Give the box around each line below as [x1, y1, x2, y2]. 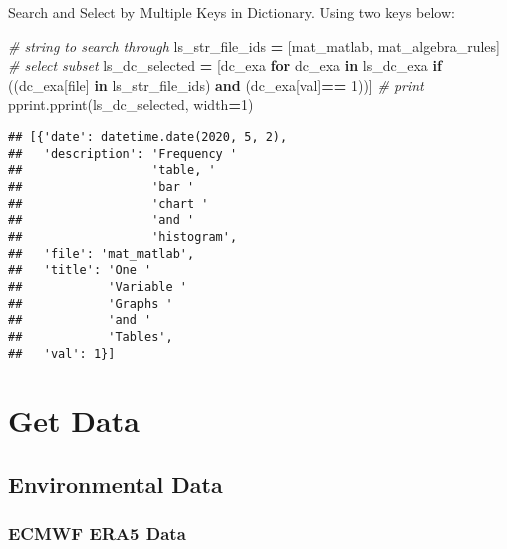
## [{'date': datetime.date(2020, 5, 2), [8, 129, 288, 144]
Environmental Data [8, 468, 223, 499]
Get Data [8, 400, 140, 441]
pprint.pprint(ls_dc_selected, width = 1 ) [8, 94, 254, 115]
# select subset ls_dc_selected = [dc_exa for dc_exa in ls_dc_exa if [8, 55, 442, 76]
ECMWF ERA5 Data [8, 521, 186, 546]
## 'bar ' [8, 179, 195, 194]
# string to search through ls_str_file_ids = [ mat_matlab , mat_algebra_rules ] [8, 35, 500, 56]
